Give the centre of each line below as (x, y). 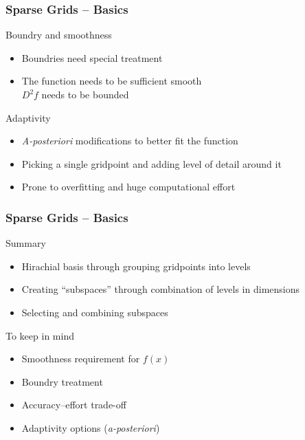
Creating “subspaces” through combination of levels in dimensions (161, 289)
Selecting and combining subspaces (95, 312)
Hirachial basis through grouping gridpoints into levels (136, 266)
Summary (26, 243)
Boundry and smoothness (59, 35)
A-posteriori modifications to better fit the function (130, 141)
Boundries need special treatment (92, 57)
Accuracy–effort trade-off (74, 405)
